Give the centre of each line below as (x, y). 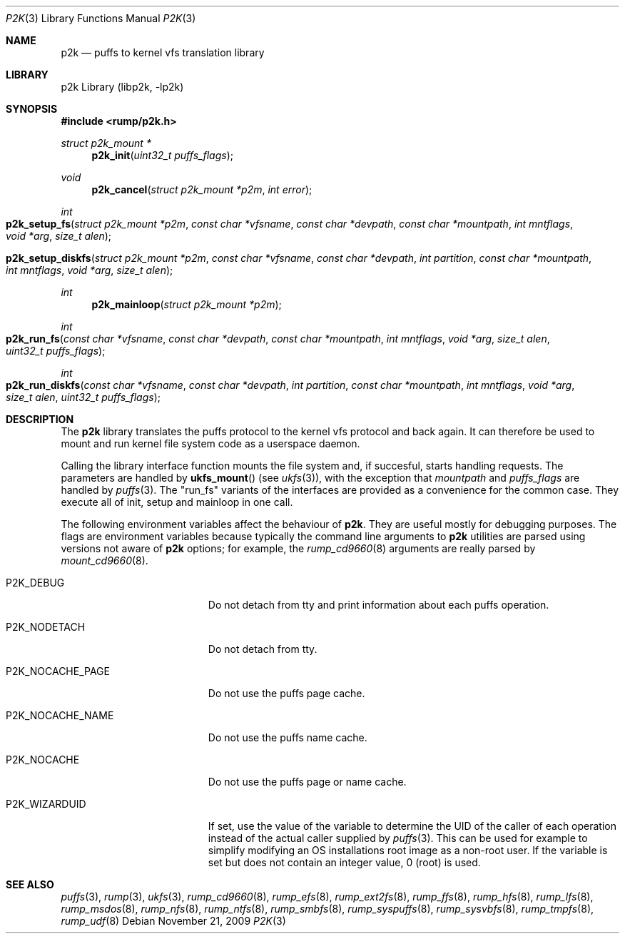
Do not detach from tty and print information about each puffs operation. (378, 605)
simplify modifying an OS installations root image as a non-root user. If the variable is (408, 850)
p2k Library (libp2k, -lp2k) (122, 87)
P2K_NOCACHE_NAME (60, 715)
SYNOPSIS (32, 109)
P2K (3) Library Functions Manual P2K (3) (101, 18)
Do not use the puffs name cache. (288, 737)
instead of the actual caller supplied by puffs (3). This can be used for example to (398, 838)
